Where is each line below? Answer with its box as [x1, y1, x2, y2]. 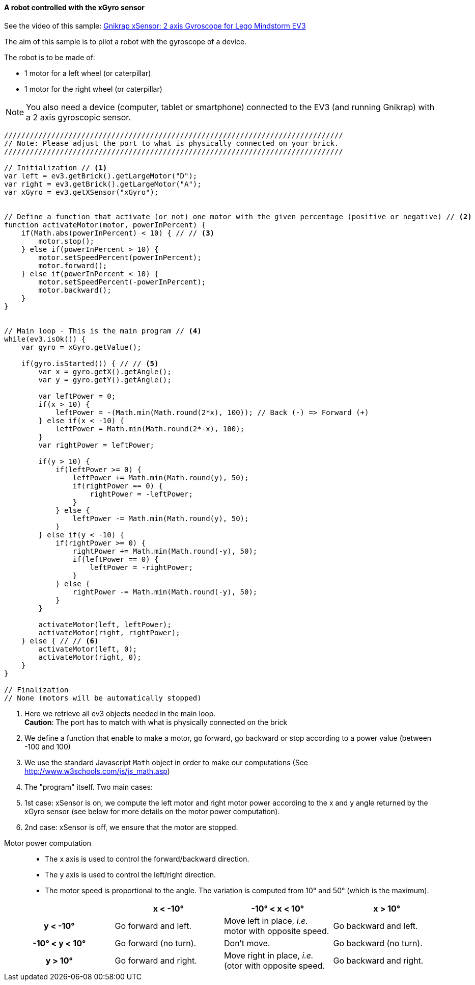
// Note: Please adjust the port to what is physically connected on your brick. [4, 139, 339, 147]
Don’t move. [224, 938, 270, 948]
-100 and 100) [24, 742, 71, 751]
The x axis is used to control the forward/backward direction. [45, 854, 249, 863]
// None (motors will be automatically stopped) [4, 693, 202, 702]
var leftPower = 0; [38, 392, 116, 400]
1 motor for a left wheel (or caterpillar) [24, 68, 151, 77]
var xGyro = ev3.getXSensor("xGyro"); [4, 188, 159, 196]
